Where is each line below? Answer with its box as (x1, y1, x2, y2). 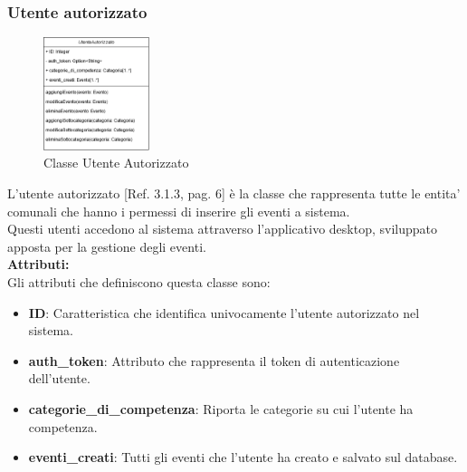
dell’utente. (28, 369, 91, 388)
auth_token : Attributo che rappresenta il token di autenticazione (28, 351, 400, 370)
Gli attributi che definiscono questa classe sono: (7, 272, 271, 291)
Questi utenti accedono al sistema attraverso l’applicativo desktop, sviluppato (7, 219, 437, 238)
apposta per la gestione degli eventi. (7, 236, 206, 255)
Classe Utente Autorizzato (43, 153, 189, 172)
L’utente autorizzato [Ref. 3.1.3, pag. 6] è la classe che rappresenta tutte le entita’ (7, 183, 461, 202)
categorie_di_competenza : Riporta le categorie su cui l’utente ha (28, 399, 414, 418)
